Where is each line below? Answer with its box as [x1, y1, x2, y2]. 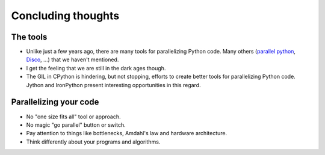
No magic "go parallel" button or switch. [26, 121, 126, 129]
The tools [11, 32, 48, 42]
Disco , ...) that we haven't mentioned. [26, 56, 119, 63]
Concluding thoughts [11, 9, 120, 22]
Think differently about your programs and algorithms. [26, 138, 161, 145]
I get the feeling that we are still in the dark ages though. [26, 64, 166, 71]
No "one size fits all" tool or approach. [26, 113, 121, 120]
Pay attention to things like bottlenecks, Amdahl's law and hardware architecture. [26, 130, 227, 137]
